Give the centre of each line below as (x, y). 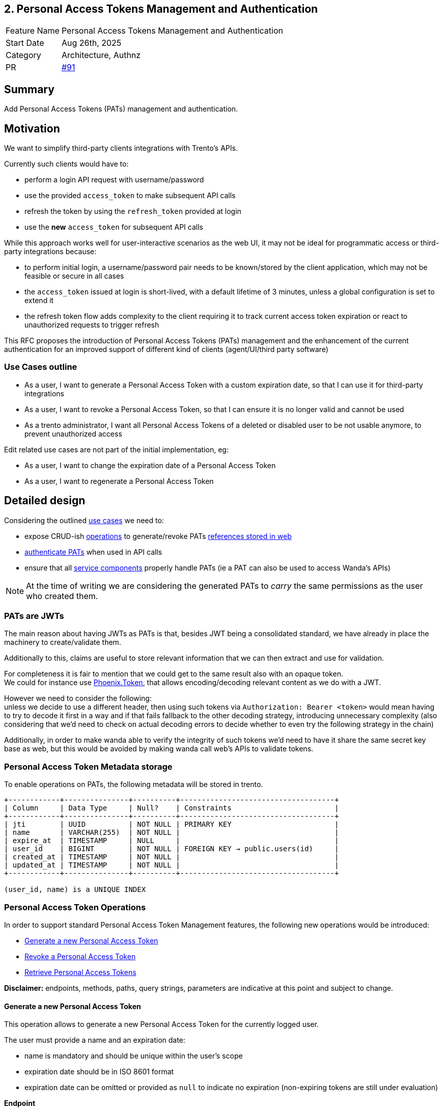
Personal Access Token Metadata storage (88, 766)
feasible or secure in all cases (74, 276)
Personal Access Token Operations (75, 907)
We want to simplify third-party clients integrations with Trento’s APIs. (121, 148)
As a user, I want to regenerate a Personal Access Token (119, 481)
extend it (39, 301)
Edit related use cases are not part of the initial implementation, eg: (116, 449)
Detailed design (45, 501)
